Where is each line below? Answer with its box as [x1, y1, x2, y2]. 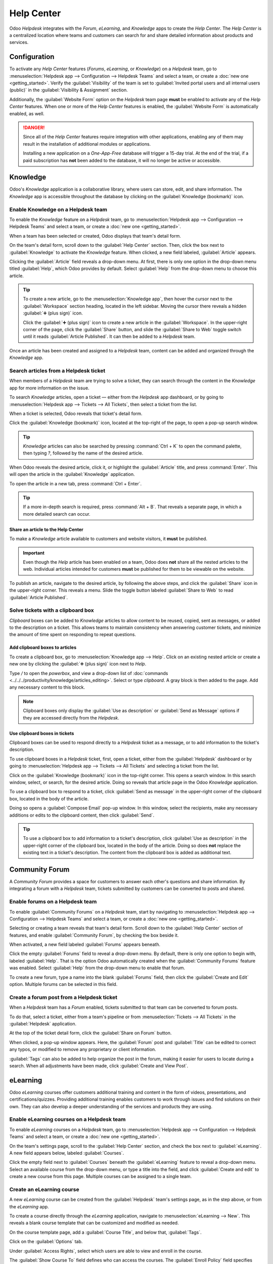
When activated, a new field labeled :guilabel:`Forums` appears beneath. [9, 941, 160, 947]
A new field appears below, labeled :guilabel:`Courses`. [9, 1150, 124, 1156]
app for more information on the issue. [9, 385, 89, 391]
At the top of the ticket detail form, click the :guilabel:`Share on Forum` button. [9, 1030, 172, 1036]
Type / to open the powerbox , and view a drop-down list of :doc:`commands [9, 670, 168, 676]
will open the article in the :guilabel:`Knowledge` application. [9, 471, 135, 477]
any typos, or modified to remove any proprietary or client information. [9, 1047, 156, 1053]
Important [23, 550, 45, 556]
